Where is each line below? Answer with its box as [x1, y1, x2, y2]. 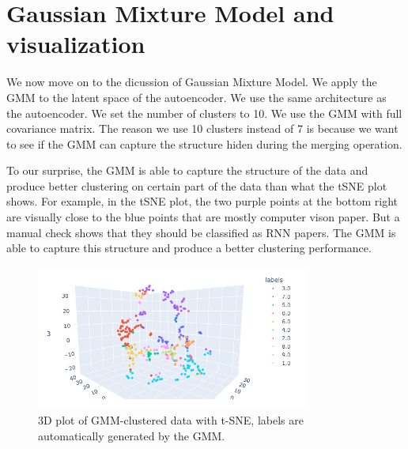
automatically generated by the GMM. [38, 427, 225, 443]
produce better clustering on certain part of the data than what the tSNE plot [6, 177, 387, 194]
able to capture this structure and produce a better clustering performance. [6, 240, 372, 256]
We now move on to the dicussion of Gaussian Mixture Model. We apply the [6, 74, 377, 90]
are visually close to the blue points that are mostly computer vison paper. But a [6, 209, 400, 225]
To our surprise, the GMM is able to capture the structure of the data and [6, 162, 368, 179]
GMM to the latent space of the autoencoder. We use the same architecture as [6, 89, 387, 105]
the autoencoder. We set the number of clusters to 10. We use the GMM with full [6, 104, 402, 121]
